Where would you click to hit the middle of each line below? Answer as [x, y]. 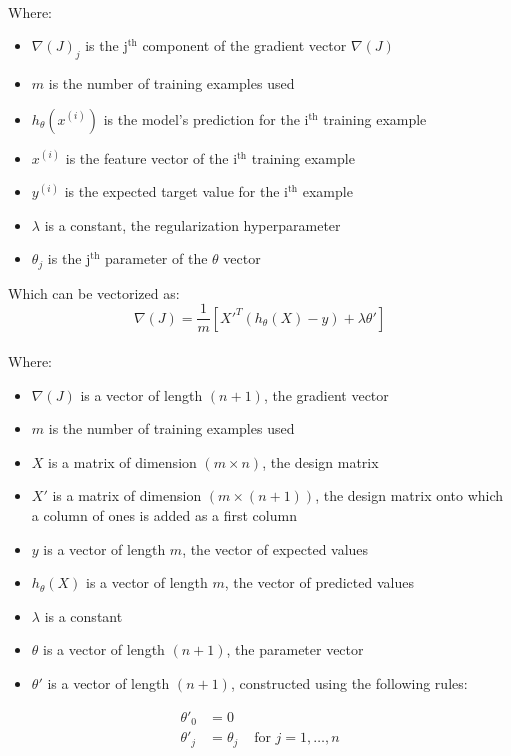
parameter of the [156, 258]
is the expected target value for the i [176, 191]
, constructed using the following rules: [349, 683]
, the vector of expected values [275, 548]
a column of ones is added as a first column [164, 515]
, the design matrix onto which [409, 495]
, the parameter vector [295, 649]
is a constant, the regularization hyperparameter [192, 224]
